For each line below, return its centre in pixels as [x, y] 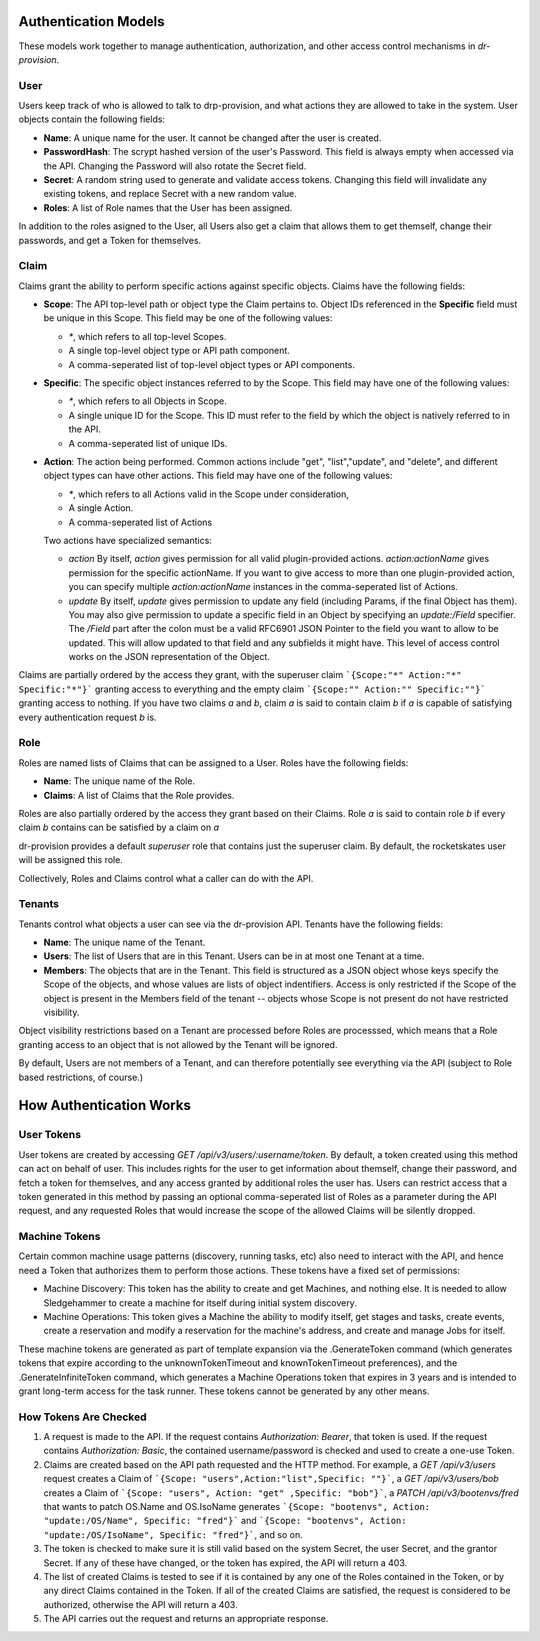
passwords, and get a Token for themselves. [110, 240]
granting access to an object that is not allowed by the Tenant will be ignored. [178, 1044]
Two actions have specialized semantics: [127, 540]
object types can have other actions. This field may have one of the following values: [218, 476]
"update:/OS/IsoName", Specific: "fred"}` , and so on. [173, 1534]
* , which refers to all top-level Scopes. [147, 336]
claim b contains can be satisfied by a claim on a [119, 827]
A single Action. [101, 508]
